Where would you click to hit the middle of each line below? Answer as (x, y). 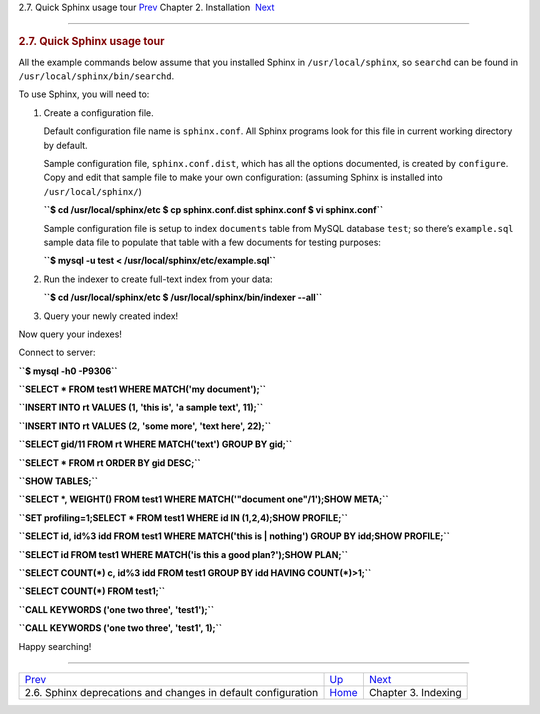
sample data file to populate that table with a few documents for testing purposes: (212, 242)
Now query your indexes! (70, 334)
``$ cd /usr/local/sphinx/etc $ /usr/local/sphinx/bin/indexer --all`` (183, 297)
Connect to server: (57, 352)
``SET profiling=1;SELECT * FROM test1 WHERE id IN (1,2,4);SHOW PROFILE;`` (183, 517)
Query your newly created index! (111, 316)
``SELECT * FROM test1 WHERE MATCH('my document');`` (142, 389)
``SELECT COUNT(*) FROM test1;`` (91, 591)
